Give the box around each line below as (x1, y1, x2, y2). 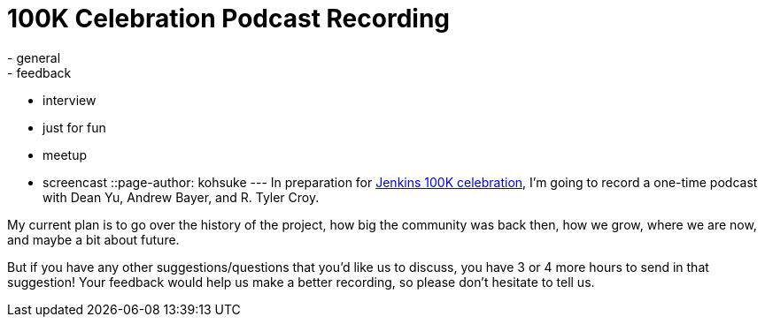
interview (42, 92, 97, 108)
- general (7, 49, 61, 65)
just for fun (42, 119, 106, 135)
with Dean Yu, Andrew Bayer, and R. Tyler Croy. (42, 189, 320, 205)
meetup (42, 147, 88, 162)
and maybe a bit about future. (7, 231, 180, 247)
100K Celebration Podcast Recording (7, 4, 451, 34)
